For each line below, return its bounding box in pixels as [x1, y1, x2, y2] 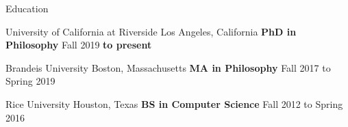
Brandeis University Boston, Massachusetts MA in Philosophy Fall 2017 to [5, 60, 331, 74]
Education [5, 1, 49, 15]
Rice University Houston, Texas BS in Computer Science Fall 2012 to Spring [5, 96, 343, 111]
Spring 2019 [5, 74, 55, 88]
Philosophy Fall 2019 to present [5, 38, 152, 52]
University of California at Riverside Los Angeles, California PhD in [5, 24, 297, 38]
